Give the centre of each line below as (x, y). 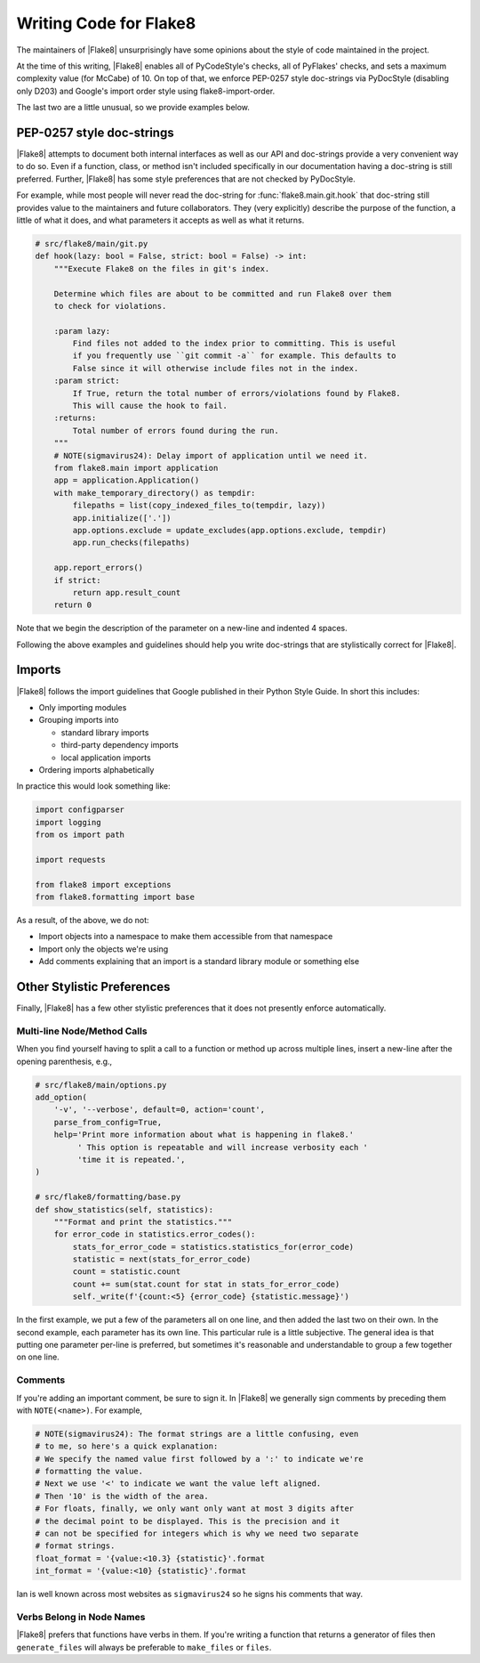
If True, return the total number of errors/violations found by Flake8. (237, 393)
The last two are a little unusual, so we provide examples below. (133, 108)
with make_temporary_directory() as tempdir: (155, 493)
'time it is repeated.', (131, 1159)
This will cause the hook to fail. (150, 406)
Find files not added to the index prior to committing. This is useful (234, 344)
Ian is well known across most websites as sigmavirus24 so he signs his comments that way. (190, 1594)
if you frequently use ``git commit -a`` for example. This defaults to (234, 356)
